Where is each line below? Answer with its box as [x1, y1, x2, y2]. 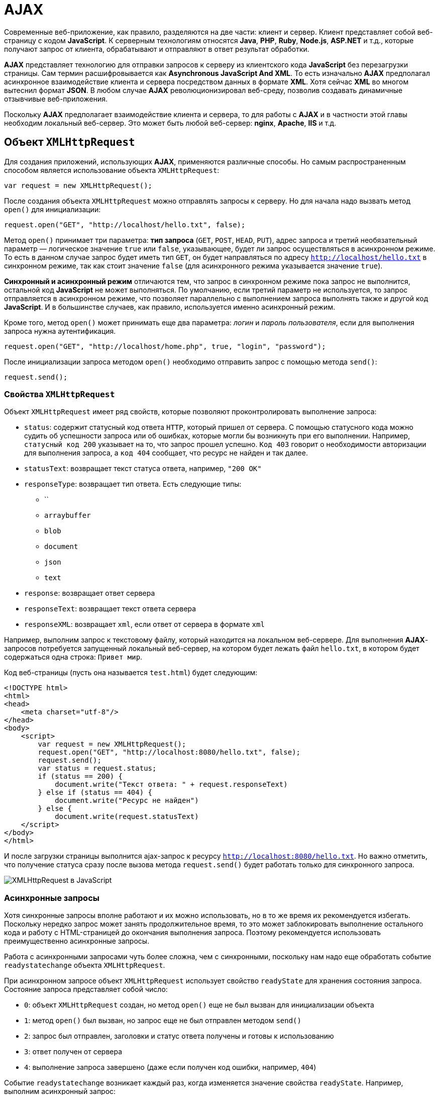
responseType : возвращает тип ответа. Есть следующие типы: [24, 480, 242, 489]
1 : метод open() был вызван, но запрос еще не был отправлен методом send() [24, 1016, 301, 1025]
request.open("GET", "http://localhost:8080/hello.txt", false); [38, 748, 301, 757]
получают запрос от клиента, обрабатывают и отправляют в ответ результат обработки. [4, 44, 309, 53]
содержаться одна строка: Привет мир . [4, 653, 143, 662]
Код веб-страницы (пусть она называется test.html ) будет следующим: [4, 668, 258, 677]
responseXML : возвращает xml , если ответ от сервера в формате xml [24, 620, 265, 629]
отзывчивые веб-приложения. [4, 94, 108, 103]
